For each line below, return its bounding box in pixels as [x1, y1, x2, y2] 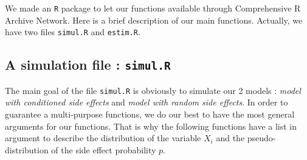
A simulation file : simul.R [5, 55, 171, 74]
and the [216, 132, 245, 144]
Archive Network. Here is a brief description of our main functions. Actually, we [5, 13, 303, 26]
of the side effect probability [51, 143, 156, 156]
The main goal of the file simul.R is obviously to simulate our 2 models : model [5, 84, 301, 96]
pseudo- [247, 132, 276, 144]
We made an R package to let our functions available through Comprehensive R [5, 2, 301, 14]
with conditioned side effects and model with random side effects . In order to [5, 96, 288, 108]
